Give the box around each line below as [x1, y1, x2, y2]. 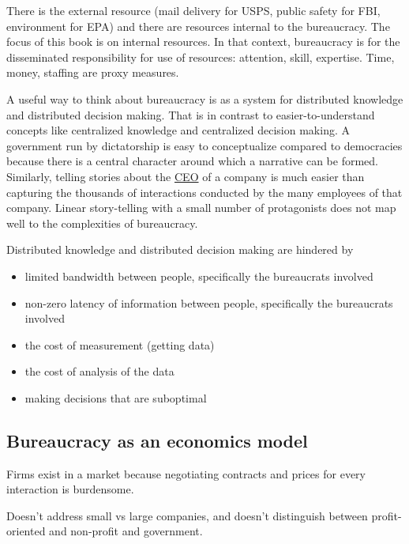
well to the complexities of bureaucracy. [6, 214, 198, 231]
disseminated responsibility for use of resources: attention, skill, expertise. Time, [6, 48, 395, 65]
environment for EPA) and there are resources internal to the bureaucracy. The [6, 17, 390, 34]
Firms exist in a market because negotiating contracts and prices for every [6, 465, 366, 482]
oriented [6, 523, 46, 539]
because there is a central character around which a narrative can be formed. [6, 153, 379, 169]
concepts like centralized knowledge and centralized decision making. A [6, 122, 350, 138]
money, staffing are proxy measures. [6, 64, 179, 81]
